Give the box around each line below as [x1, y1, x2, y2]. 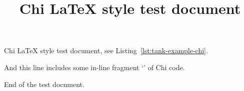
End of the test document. [4, 79, 84, 89]
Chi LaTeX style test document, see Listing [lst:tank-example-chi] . [4, 45, 208, 56]
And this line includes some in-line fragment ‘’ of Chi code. [4, 62, 185, 72]
